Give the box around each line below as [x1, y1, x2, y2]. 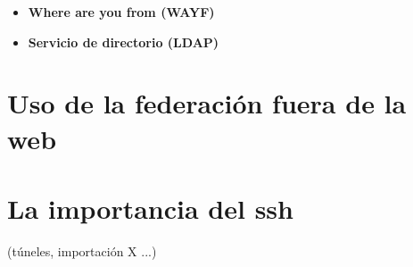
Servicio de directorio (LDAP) [28, 32, 219, 51]
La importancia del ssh [7, 189, 293, 226]
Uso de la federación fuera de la [7, 85, 407, 121]
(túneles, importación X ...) [7, 241, 157, 260]
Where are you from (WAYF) [28, 3, 215, 21]
